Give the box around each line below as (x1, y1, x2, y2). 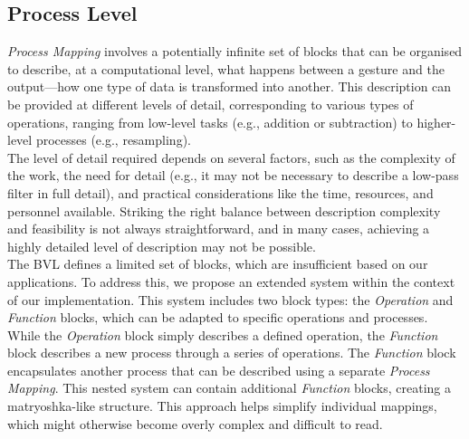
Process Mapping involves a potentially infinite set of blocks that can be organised (7, 42, 463, 61)
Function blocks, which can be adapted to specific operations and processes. (7, 308, 428, 327)
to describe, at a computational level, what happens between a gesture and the (7, 59, 445, 78)
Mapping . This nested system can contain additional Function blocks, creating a (7, 378, 451, 397)
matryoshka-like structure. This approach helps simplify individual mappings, (7, 396, 437, 415)
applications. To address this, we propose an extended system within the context (7, 272, 455, 291)
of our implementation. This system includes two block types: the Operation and (7, 290, 454, 309)
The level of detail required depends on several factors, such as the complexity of (7, 148, 455, 167)
